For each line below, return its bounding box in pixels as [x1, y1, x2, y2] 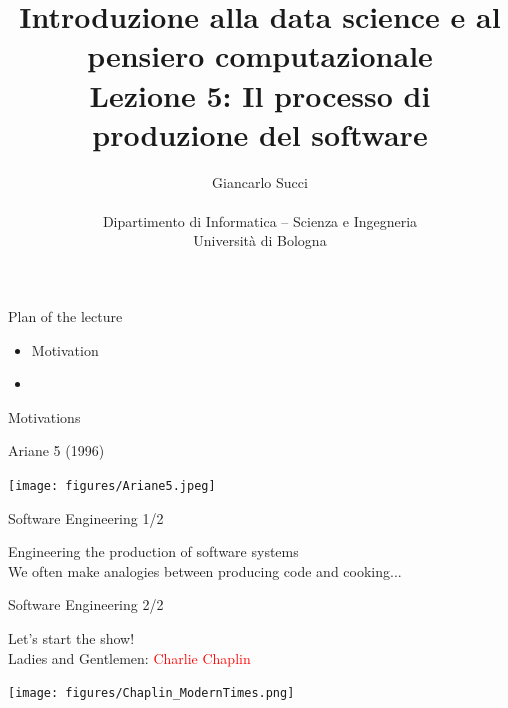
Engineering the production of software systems [8, 541, 299, 562]
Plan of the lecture [8, 306, 123, 327]
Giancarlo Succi [212, 171, 308, 192]
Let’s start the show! [8, 628, 135, 649]
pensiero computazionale [87, 35, 433, 76]
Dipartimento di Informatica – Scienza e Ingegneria [102, 210, 418, 231]
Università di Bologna [193, 230, 327, 251]
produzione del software [92, 113, 428, 154]
